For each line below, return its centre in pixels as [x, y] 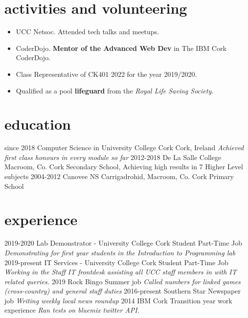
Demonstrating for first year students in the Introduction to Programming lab [120, 252]
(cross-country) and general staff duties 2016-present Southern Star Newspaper [123, 291]
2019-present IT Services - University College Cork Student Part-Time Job [116, 262]
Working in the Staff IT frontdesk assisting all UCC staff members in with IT [121, 272]
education [38, 124]
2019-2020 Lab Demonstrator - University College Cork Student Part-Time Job [124, 243]
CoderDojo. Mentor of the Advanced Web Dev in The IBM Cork [121, 48]
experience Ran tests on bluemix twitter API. [72, 310]
